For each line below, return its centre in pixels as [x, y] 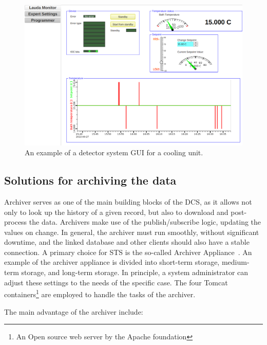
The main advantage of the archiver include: [74, 311]
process [16, 222]
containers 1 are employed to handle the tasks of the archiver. [100, 293]
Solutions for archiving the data [90, 180]
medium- [235, 262]
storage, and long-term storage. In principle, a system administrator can [135, 272]
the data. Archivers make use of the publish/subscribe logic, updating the [145, 222]
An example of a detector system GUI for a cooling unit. [114, 152]
